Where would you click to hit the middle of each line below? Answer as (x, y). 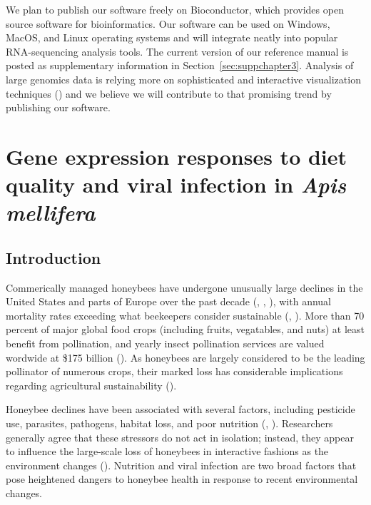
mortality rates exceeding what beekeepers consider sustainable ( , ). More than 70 (185, 315)
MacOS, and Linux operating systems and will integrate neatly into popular (172, 37)
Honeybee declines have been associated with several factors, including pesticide (181, 409)
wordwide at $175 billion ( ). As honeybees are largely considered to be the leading (185, 357)
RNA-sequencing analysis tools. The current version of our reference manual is (177, 51)
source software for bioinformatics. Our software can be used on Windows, (168, 23)
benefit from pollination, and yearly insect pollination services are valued (165, 343)
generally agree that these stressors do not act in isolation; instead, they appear (180, 437)
